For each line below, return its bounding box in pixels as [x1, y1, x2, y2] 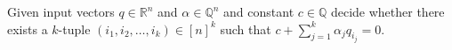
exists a [7, 19, 48, 38]
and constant [223, 3, 295, 20]
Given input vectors [7, 3, 115, 20]
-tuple [58, 19, 91, 38]
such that [220, 19, 271, 38]
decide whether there [330, 3, 445, 20]
